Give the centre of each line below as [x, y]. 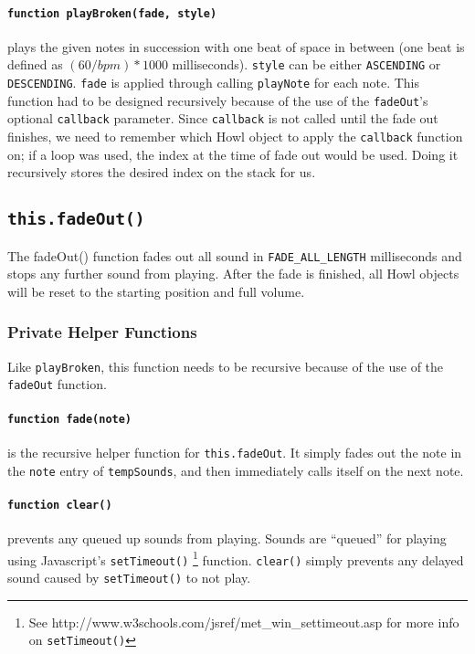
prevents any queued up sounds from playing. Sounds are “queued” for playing [227, 538]
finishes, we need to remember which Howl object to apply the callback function [235, 137]
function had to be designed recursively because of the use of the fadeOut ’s [218, 100]
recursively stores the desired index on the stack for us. [162, 172]
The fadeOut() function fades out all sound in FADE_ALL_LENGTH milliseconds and [235, 255]
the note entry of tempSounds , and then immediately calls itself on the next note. [236, 470]
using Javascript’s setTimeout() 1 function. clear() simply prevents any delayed [236, 558]
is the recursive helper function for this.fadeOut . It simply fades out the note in [235, 452]
